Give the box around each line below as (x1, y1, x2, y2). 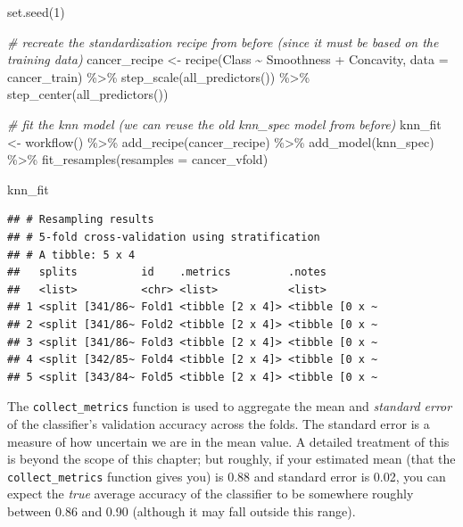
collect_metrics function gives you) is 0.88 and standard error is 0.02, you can (7, 466, 446, 485)
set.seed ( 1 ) (7, 3, 65, 21)
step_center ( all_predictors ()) (7, 85, 169, 103)
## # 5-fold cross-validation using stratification (7, 230, 320, 243)
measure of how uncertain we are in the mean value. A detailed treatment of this (7, 432, 450, 450)
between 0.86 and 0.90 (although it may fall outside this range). (7, 501, 356, 520)
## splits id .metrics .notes (7, 266, 327, 279)
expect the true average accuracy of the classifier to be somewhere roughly (7, 484, 414, 503)
